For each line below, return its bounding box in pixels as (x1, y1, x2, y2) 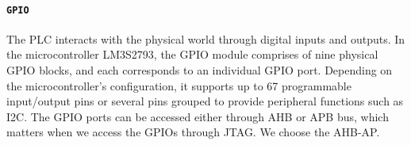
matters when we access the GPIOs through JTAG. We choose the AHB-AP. (6, 124, 380, 140)
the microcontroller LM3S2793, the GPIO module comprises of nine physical (6, 46, 378, 63)
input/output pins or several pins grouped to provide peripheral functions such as (6, 93, 404, 109)
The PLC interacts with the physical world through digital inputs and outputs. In (6, 30, 405, 47)
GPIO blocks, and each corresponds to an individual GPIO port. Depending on (6, 62, 393, 78)
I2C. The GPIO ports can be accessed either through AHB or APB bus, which (6, 108, 389, 124)
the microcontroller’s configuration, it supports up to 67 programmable (6, 77, 351, 93)
